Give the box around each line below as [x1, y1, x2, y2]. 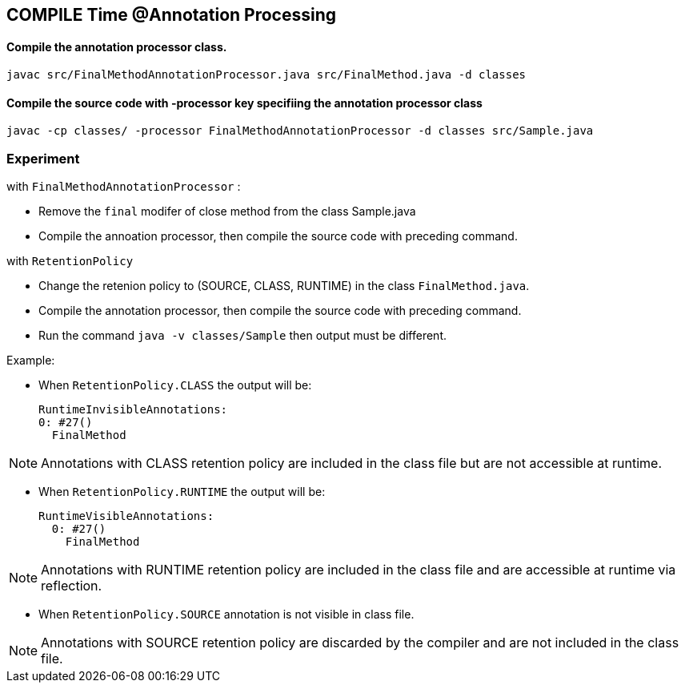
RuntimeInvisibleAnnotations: [38, 403, 228, 417]
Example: [6, 353, 55, 368]
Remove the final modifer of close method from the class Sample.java [38, 204, 416, 219]
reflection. [41, 578, 102, 594]
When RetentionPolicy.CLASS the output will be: [38, 378, 312, 393]
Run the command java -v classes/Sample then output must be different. [38, 328, 447, 343]
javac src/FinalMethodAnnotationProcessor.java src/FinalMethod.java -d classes [6, 68, 527, 82]
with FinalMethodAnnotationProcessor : [6, 179, 241, 194]
